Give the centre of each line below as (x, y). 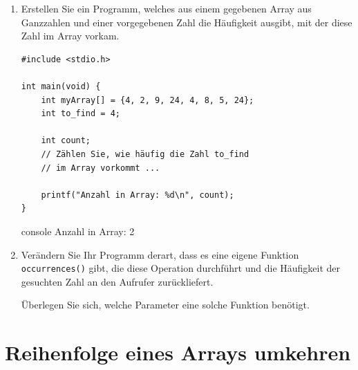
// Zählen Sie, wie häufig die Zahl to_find (145, 154)
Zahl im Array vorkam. (70, 36)
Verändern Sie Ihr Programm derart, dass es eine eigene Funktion (160, 254)
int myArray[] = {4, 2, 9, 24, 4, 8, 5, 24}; (148, 100)
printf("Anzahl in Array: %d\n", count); (138, 195)
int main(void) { (61, 86)
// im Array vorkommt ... (101, 168)
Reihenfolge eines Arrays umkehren (178, 352)
